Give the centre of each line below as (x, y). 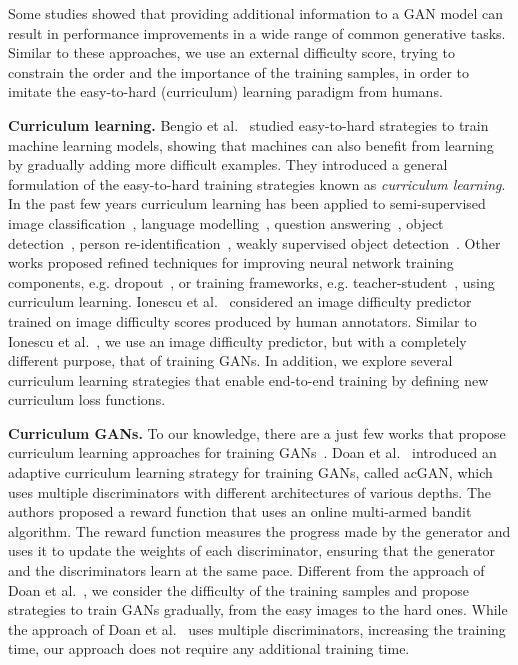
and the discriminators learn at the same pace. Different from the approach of (246, 570)
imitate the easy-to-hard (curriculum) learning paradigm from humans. (225, 91)
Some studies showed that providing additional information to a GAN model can (256, 13)
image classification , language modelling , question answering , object (226, 222)
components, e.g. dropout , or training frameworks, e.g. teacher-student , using (251, 281)
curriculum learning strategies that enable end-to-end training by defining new (248, 379)
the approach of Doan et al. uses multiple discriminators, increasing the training (257, 628)
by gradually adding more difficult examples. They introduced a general (228, 164)
